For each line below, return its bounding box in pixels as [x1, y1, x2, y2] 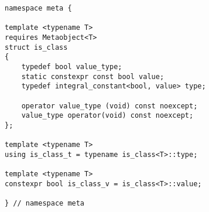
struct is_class [5, 43, 68, 52]
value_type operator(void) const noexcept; [21, 111, 194, 120]
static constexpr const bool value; [21, 72, 165, 81]
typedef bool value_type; [21, 62, 122, 71]
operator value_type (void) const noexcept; [21, 101, 198, 110]
